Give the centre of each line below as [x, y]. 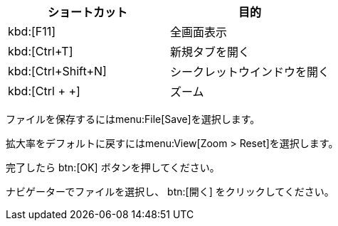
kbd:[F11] [32, 31]
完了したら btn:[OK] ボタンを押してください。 [113, 167]
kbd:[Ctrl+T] [41, 51]
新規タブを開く [210, 52]
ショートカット [88, 12]
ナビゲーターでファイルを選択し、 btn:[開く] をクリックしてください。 [170, 192]
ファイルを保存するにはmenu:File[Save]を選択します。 [133, 119]
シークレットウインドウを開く [250, 72]
